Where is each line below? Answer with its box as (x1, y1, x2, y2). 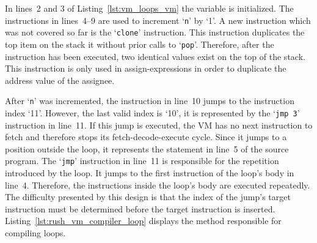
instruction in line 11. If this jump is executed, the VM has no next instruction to (5, 118, 313, 131)
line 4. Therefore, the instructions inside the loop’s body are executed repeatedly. (5, 178, 310, 191)
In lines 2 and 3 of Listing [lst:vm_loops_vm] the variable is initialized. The (5, 2, 294, 14)
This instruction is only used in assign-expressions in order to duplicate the (5, 62, 286, 75)
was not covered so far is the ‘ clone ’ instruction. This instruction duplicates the (5, 26, 305, 39)
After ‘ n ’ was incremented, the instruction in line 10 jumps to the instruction (5, 94, 294, 107)
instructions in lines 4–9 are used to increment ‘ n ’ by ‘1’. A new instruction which (5, 13, 311, 26)
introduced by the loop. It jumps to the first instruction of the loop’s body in (5, 166, 294, 179)
